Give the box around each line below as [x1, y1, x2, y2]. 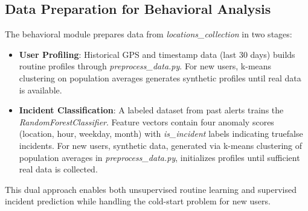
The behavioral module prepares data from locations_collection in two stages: [5, 28, 292, 40]
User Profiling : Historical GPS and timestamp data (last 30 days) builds [19, 48, 295, 60]
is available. [19, 83, 62, 96]
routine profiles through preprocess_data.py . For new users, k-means [19, 60, 272, 72]
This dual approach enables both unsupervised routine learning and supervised [5, 183, 297, 195]
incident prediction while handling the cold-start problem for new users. [5, 195, 271, 207]
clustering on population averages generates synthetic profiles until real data [19, 71, 301, 84]
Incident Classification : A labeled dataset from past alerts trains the [19, 104, 284, 116]
